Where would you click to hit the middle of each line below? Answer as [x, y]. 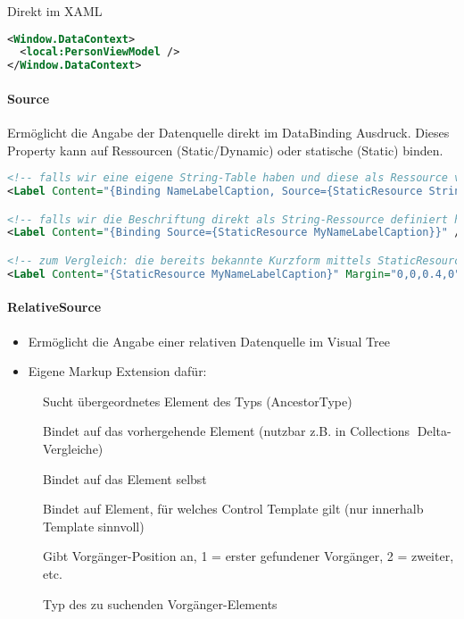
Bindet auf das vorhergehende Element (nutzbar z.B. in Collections [227, 431]
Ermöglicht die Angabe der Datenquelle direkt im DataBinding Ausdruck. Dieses [228, 133]
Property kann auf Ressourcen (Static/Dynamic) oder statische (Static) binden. [225, 150]
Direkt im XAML [55, 11]
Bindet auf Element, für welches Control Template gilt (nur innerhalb [233, 509]
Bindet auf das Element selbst [125, 478]
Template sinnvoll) [94, 526]
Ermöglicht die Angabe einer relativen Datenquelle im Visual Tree [209, 341]
